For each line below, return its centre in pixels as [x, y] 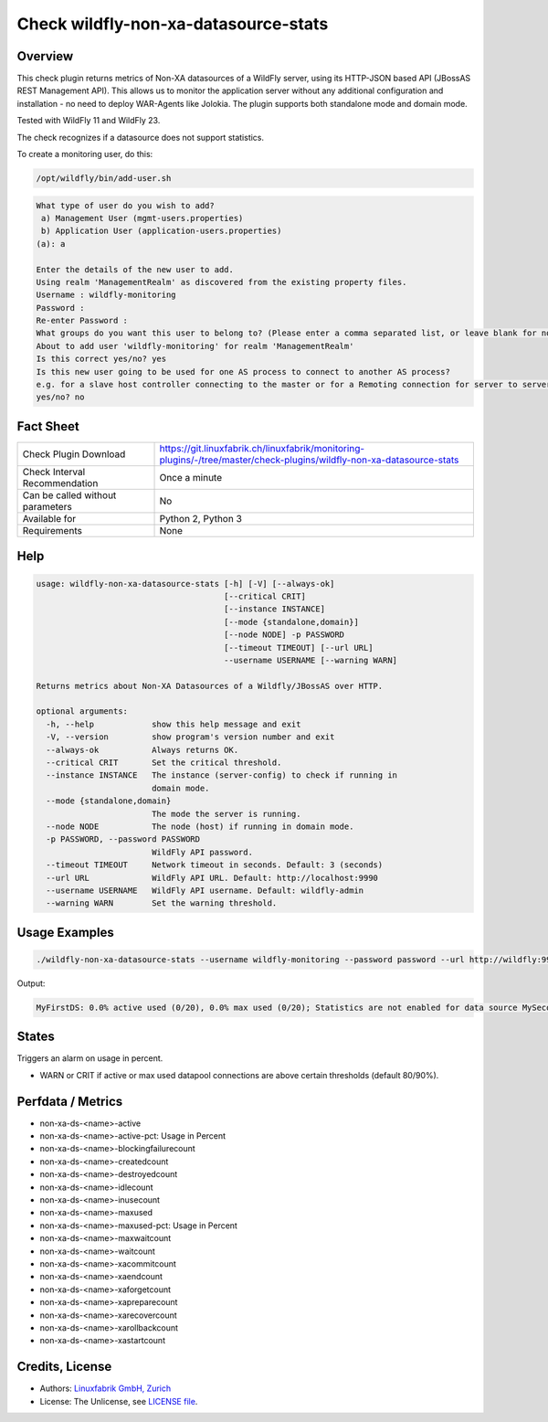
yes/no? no [60, 397]
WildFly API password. [202, 852]
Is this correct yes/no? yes [101, 359]
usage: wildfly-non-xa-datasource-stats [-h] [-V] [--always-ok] [185, 584]
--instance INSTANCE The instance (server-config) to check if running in [221, 775]
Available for [49, 518]
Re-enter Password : [82, 321]
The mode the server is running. [226, 814]
